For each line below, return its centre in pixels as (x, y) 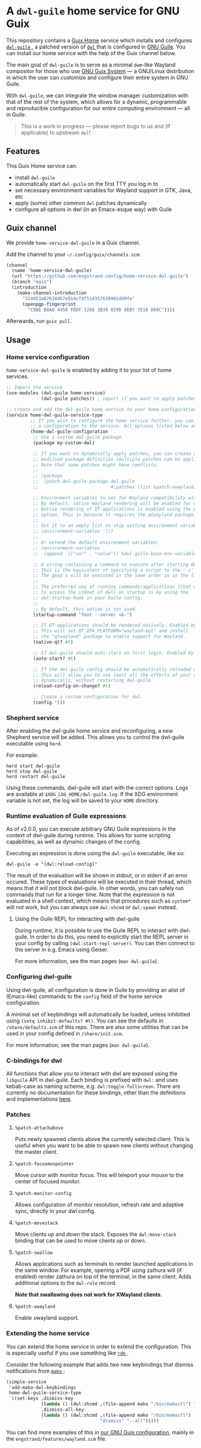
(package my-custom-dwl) (64, 443)
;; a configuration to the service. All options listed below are (115, 426)
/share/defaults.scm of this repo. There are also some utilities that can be (97, 1027)
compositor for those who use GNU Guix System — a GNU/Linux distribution (100, 71)
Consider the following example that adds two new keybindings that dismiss (100, 1364)
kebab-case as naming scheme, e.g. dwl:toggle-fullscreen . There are (93, 1087)
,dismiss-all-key (63, 1410)
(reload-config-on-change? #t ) (72, 686)
